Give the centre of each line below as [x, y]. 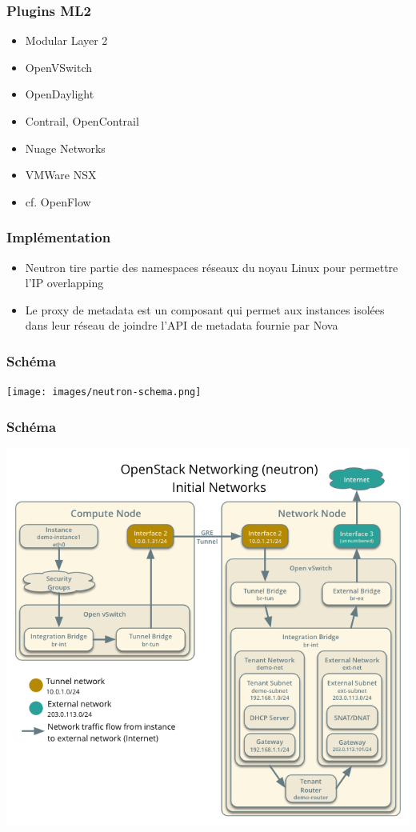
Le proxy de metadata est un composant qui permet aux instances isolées [205, 309]
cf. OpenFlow [58, 201]
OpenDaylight [60, 94]
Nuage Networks [65, 148]
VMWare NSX [61, 175]
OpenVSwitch [59, 67]
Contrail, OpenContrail [82, 121]
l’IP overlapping [64, 283]
